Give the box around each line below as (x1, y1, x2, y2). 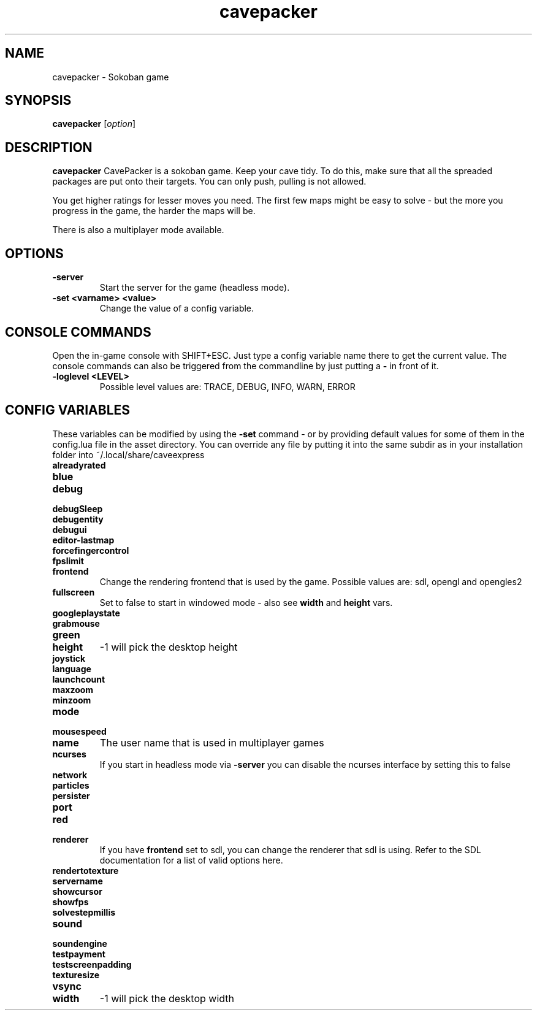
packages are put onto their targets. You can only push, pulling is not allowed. (52, 176, 367, 187)
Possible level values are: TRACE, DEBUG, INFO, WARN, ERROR (99, 381, 356, 392)
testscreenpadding (52, 959, 132, 970)
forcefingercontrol (52, 545, 129, 556)
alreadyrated (52, 459, 106, 470)
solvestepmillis (52, 906, 116, 917)
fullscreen (52, 586, 95, 597)
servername (52, 875, 103, 886)
